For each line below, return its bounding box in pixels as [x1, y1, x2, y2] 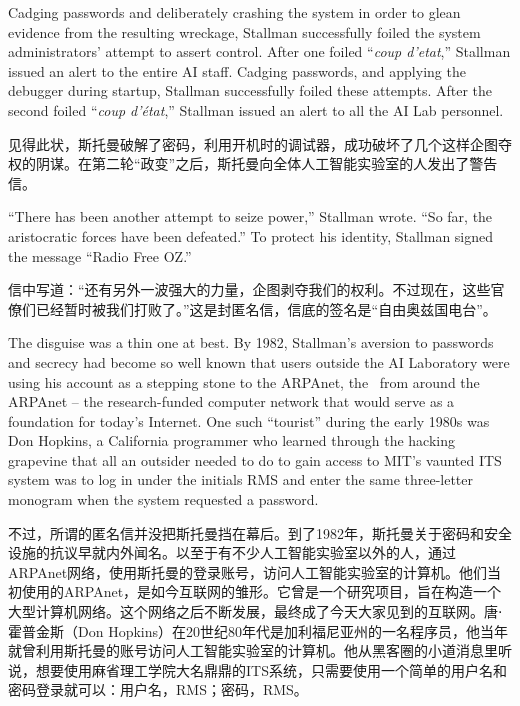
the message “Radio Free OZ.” [8, 245, 192, 266]
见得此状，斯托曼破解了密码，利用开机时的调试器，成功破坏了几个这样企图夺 [8, 133, 512, 154]
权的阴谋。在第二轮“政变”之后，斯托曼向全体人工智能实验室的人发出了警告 [8, 153, 498, 174]
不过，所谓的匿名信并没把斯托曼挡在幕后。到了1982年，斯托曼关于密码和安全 [8, 522, 512, 543]
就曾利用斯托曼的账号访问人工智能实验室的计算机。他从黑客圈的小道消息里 [8, 640, 498, 661]
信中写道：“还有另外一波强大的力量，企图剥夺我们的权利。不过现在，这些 [8, 279, 491, 300]
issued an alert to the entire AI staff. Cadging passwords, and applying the [8, 60, 466, 81]
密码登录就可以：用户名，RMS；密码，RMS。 [8, 679, 308, 700]
